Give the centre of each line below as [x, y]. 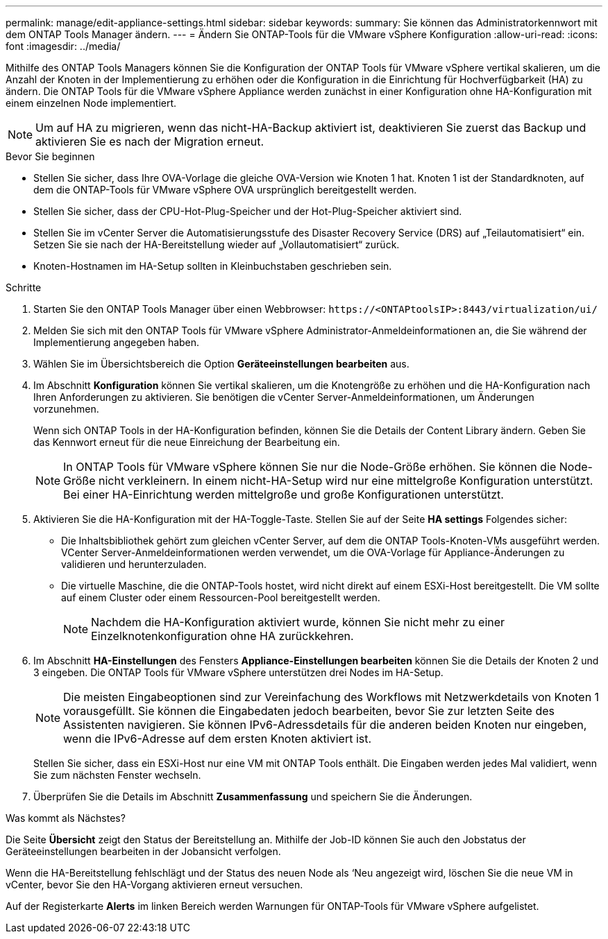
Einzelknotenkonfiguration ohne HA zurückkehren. [222, 636]
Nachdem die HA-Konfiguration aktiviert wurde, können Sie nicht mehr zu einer [298, 622]
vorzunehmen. [66, 409]
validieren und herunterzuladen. [134, 564]
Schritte [24, 287]
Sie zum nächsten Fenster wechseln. [117, 775]
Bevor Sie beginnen [50, 156]
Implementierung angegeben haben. [117, 342]
